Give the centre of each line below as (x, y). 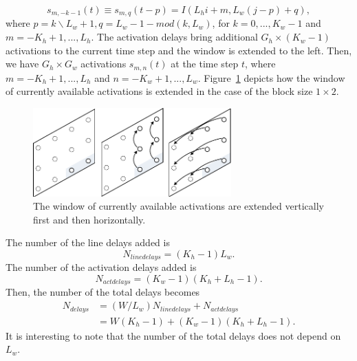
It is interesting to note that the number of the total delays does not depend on (173, 335)
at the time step (205, 64)
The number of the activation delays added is (101, 267)
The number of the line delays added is (88, 242)
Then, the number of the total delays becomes (103, 292)
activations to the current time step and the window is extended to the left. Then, (179, 50)
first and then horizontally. (89, 219)
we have (22, 64)
